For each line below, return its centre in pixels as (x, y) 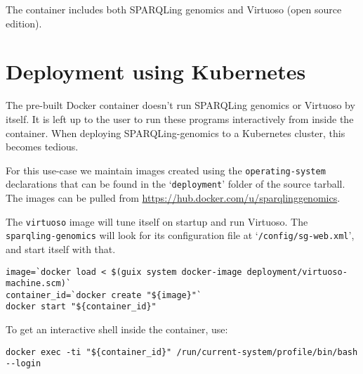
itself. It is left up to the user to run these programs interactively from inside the (180, 118)
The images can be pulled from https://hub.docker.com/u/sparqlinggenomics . (173, 198)
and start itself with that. (61, 249)
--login (24, 364)
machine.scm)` (39, 284)
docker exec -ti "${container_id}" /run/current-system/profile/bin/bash (182, 352)
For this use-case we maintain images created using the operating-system (166, 170)
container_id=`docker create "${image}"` (104, 295)
